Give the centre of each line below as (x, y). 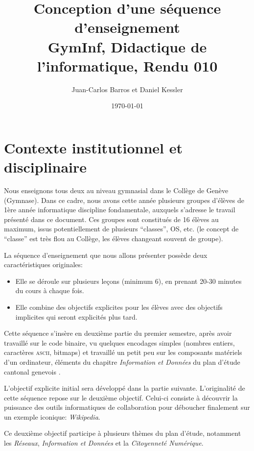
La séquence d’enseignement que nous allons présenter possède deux (106, 255)
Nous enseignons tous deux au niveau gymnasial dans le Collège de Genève (116, 190)
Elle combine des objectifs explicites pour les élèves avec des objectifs (119, 307)
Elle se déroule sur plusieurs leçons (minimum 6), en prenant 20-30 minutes (128, 281)
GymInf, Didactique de (127, 46)
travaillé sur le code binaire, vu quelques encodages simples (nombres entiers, (119, 342)
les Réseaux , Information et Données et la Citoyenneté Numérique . (104, 443)
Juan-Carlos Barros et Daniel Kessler (127, 89)
